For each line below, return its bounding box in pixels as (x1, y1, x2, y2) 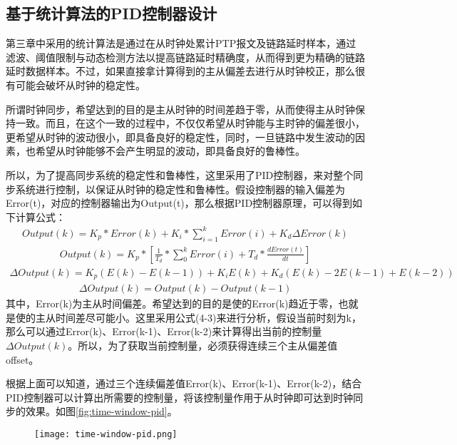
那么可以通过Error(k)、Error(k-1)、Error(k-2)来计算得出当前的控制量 (6, 324, 322, 339)
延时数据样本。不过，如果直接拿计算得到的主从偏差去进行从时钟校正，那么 (6, 63, 355, 78)
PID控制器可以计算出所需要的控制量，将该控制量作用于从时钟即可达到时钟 (6, 389, 354, 404)
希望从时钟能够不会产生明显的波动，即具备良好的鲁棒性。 (35, 143, 305, 158)
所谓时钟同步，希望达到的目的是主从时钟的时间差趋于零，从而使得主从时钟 (6, 101, 355, 116)
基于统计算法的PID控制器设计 (6, 2, 217, 24)
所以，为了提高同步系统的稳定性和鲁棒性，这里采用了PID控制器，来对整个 (6, 167, 354, 182)
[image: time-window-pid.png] (34, 429, 178, 439)
